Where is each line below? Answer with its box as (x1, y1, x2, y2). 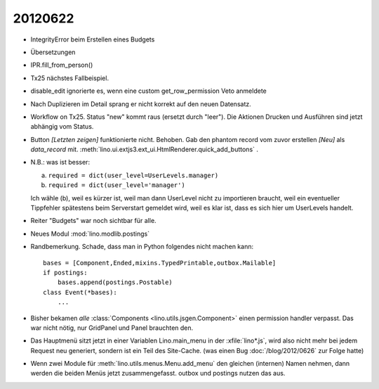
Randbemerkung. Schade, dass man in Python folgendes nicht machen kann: (30, 243, 254, 251)
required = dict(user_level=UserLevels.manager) (48, 171, 219, 179)
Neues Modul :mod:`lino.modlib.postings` (30, 229, 150, 238)
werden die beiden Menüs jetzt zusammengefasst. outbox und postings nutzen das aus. (30, 369, 286, 378)
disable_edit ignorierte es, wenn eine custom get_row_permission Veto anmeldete (30, 87, 267, 95)
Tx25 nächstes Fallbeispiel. (30, 74, 109, 82)
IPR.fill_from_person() (30, 60, 93, 70)
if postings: (43, 268, 88, 276)
